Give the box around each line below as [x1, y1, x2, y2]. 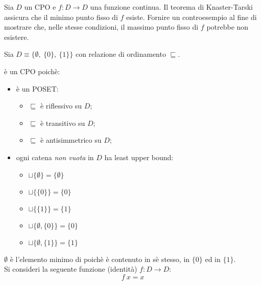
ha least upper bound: [104, 151, 174, 162]
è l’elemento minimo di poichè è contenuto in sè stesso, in [10, 253, 190, 264]
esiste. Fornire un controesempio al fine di [126, 11, 257, 22]
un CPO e [24, 2, 56, 12]
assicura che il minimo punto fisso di [4, 11, 118, 22]
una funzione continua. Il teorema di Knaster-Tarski [90, 2, 253, 12]
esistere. [4, 31, 29, 42]
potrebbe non [206, 21, 249, 32]
